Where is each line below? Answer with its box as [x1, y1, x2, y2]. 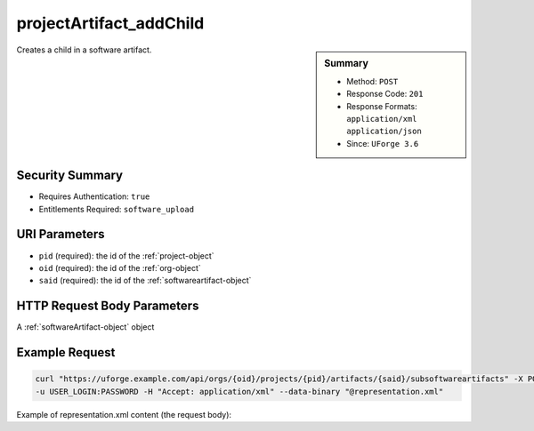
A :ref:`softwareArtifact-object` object [16, 322, 155, 332]
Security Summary [16, 168, 124, 183]
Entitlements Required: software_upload [38, 204, 195, 214]
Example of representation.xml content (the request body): [16, 409, 231, 419]
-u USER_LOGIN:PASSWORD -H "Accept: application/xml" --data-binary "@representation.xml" [35, 387, 444, 396]
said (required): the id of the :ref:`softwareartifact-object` [38, 275, 252, 286]
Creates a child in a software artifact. [16, 44, 152, 55]
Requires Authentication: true [38, 191, 150, 202]
